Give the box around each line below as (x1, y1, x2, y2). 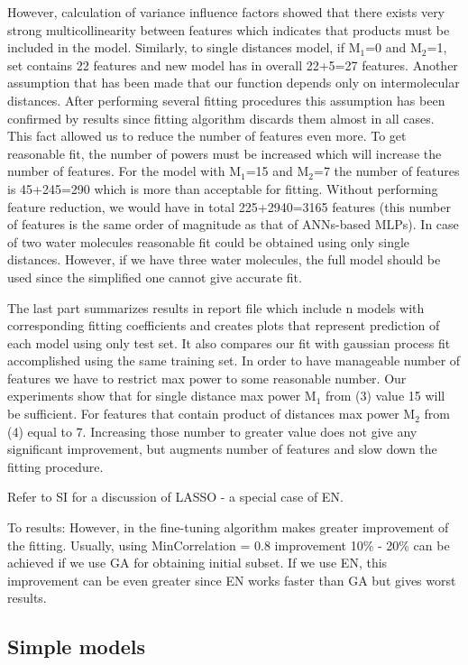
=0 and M (365, 38, 422, 57)
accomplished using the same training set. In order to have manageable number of (7, 351, 461, 370)
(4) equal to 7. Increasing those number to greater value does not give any (7, 421, 418, 440)
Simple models (7, 633, 146, 660)
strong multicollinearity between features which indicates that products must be (7, 20, 450, 39)
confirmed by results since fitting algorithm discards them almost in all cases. (7, 108, 435, 127)
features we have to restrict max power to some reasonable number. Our (7, 368, 407, 387)
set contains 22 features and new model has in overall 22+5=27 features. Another (7, 55, 458, 74)
